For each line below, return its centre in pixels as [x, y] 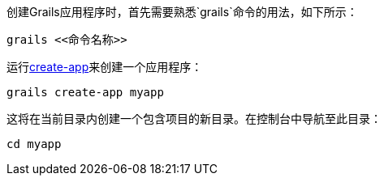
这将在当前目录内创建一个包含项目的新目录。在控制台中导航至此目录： [194, 119]
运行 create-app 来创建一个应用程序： [105, 67]
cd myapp [34, 144]
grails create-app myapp [85, 92]
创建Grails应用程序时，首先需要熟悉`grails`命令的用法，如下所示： [182, 12]
